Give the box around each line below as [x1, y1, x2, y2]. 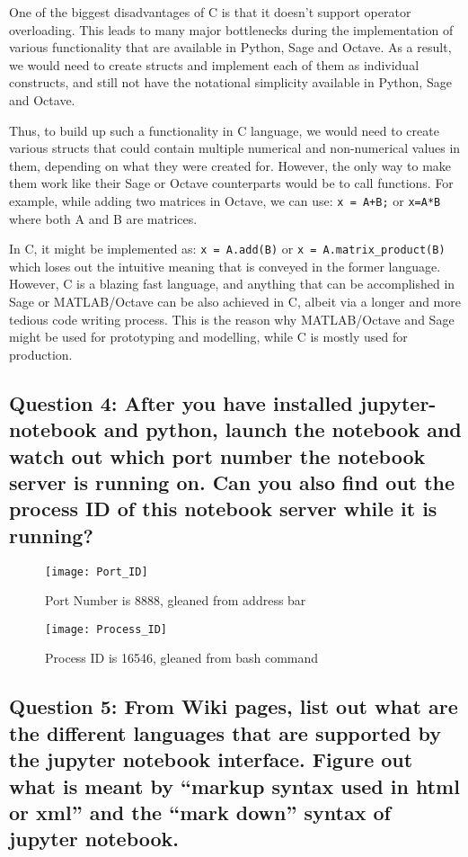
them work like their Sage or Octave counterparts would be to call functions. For [9, 174, 454, 192]
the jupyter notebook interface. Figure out [9, 745, 413, 773]
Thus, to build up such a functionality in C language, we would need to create [9, 121, 439, 139]
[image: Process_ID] [45, 622, 168, 636]
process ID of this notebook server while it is [9, 495, 437, 522]
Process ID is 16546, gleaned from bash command [45, 648, 319, 667]
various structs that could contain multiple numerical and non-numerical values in [9, 138, 461, 157]
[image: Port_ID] [45, 565, 148, 578]
